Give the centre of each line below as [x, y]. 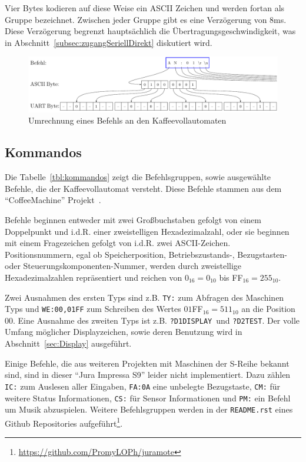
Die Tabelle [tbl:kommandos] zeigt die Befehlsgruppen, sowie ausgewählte [138, 177]
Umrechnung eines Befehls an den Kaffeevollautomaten [127, 120]
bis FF [231, 277]
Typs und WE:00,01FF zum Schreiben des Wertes [93, 309]
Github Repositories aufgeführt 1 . [64, 422]
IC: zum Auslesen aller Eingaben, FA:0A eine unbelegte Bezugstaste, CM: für [143, 386]
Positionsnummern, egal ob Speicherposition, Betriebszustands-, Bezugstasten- [146, 254]
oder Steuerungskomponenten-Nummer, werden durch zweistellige [123, 266]
